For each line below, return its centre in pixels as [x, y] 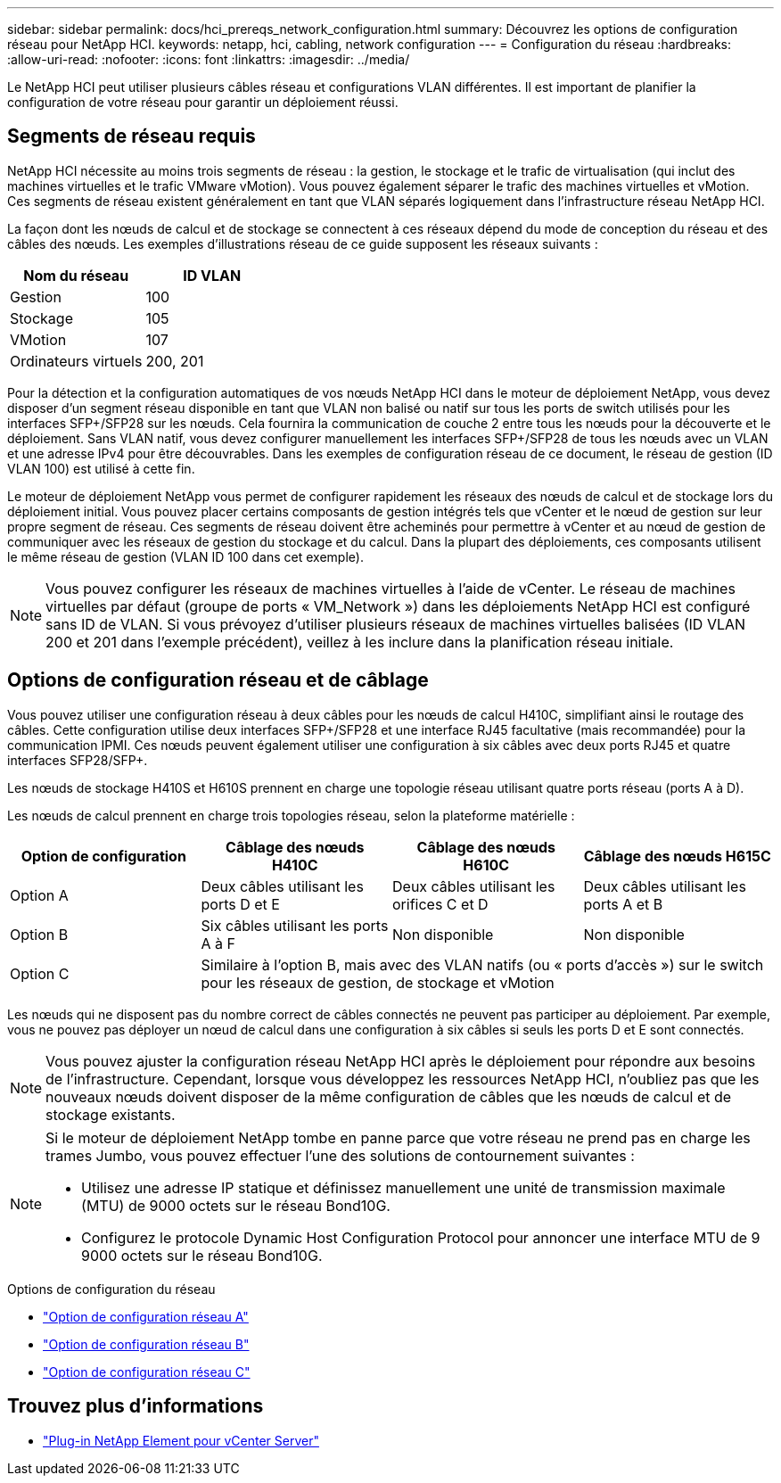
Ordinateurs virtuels [76, 361]
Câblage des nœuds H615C [677, 856]
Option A [39, 895]
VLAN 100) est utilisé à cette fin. [101, 468]
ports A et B [623, 904]
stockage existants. [111, 1114]
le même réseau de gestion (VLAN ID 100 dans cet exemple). [185, 556]
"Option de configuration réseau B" [146, 1344]
